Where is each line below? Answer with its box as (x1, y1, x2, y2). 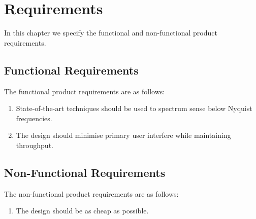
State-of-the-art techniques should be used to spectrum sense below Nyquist (16, 103, 252, 114)
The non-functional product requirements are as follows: (4, 188, 179, 199)
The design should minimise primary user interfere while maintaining (16, 130, 231, 140)
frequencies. (16, 113, 52, 123)
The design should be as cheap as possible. (16, 205, 149, 216)
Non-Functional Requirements (4, 164, 166, 180)
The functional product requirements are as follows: (4, 86, 165, 96)
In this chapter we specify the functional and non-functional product (4, 27, 217, 38)
